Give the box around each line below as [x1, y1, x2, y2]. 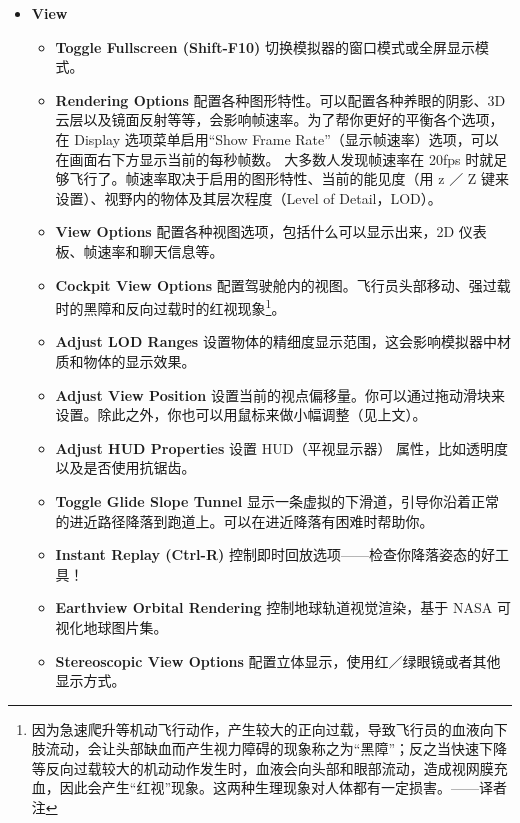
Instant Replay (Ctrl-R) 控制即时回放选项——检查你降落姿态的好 [55, 544, 495, 565]
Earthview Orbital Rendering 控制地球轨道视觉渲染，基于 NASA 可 [55, 597, 511, 618]
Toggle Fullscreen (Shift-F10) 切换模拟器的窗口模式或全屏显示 [55, 36, 476, 57]
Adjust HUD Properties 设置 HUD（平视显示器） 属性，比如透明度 [55, 437, 509, 458]
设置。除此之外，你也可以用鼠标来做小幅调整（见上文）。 [55, 404, 427, 425]
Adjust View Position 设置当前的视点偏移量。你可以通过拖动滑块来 [55, 384, 505, 405]
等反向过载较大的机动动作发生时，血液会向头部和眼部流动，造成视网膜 [31, 757, 494, 778]
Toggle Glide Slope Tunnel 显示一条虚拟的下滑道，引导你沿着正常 [55, 490, 499, 511]
